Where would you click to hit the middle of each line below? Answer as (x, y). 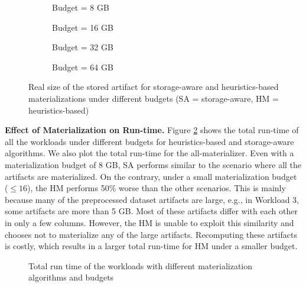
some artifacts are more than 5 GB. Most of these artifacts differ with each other (151, 211)
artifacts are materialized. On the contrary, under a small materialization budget (151, 176)
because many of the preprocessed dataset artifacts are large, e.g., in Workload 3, (152, 199)
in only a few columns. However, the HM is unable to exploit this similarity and (149, 222)
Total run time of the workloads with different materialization (141, 265)
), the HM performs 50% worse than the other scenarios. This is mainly (157, 188)
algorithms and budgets (71, 277)
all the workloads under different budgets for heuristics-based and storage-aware (149, 141)
